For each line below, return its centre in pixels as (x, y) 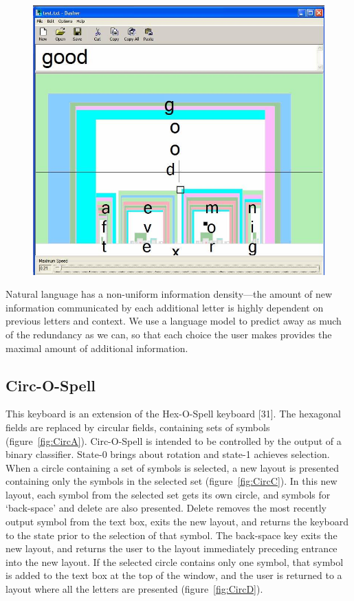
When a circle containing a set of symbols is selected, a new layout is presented (173, 467)
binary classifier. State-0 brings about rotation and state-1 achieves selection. (168, 454)
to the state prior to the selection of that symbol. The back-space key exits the (172, 535)
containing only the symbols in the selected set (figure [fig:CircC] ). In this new (172, 481)
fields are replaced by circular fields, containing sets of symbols (138, 427)
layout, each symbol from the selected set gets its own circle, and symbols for (168, 494)
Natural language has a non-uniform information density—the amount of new (169, 294)
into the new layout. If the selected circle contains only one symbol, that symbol (175, 561)
